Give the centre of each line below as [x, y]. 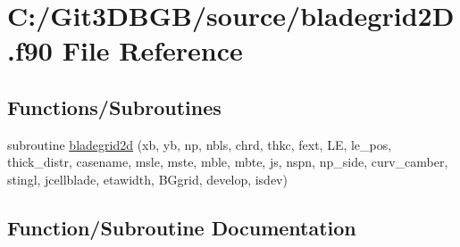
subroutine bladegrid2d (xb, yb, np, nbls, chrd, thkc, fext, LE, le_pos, [200, 144]
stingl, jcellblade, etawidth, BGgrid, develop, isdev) [147, 179]
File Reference [152, 50]
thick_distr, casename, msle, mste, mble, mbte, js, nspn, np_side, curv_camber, [228, 162]
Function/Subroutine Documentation [182, 227]
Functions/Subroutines [114, 107]
